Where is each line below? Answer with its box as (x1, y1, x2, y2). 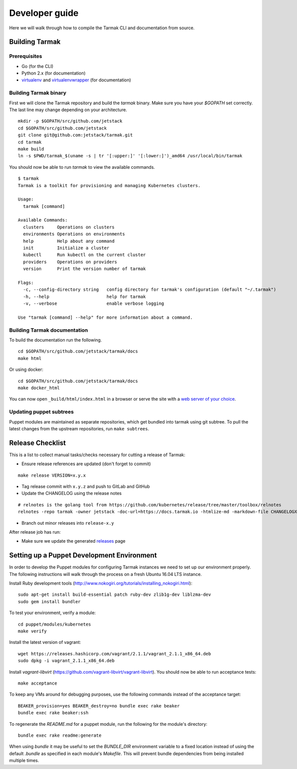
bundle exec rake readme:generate (18, 732, 101, 738)
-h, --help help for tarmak (23, 293, 146, 299)
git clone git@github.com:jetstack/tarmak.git (18, 132, 133, 138)
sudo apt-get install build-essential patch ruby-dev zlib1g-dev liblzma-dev (18, 592, 211, 598)
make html (18, 355, 42, 361)
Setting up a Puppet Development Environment (9, 551, 157, 559)
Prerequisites (9, 53, 42, 60)
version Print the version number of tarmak (23, 266, 146, 272)
